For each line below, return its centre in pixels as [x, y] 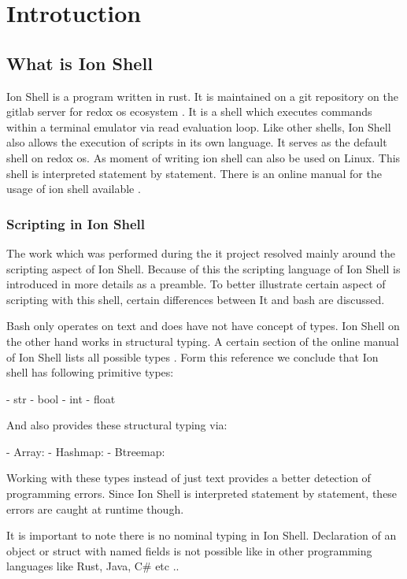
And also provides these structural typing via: [117, 425]
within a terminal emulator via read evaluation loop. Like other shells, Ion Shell [199, 126]
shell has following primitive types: [90, 372]
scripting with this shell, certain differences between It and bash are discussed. [196, 299]
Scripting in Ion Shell [76, 223]
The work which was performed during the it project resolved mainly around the [201, 252]
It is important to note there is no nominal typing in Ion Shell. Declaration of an [202, 535]
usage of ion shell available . [74, 189]
